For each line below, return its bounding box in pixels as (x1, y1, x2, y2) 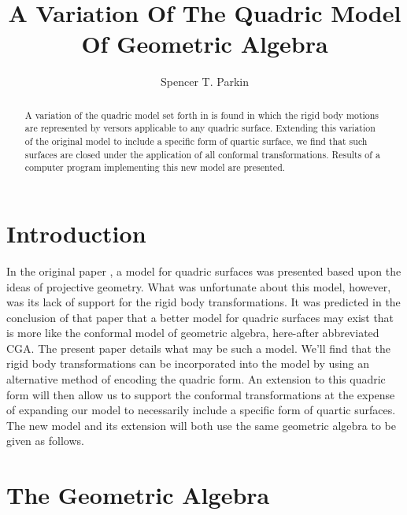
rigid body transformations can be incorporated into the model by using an (6, 355, 369, 372)
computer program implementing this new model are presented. (24, 161, 286, 174)
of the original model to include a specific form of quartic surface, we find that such (24, 135, 368, 148)
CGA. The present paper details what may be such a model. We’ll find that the (6, 339, 391, 356)
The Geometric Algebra (6, 479, 270, 511)
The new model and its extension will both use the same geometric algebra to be (6, 417, 396, 433)
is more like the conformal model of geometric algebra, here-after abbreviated (6, 324, 379, 341)
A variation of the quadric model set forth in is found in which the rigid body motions (24, 108, 379, 121)
